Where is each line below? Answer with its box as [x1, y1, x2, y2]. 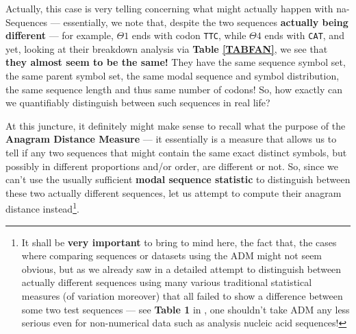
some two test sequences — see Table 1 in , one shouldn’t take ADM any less [21, 302, 350, 316]
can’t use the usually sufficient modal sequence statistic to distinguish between [5, 172, 351, 187]
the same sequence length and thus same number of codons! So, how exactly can [5, 82, 342, 96]
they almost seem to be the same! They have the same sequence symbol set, [5, 55, 346, 69]
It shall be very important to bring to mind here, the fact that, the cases [21, 235, 337, 249]
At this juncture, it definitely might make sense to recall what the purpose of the [5, 118, 346, 132]
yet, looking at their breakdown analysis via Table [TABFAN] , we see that [5, 41, 328, 56]
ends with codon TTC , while [131, 28, 246, 43]
